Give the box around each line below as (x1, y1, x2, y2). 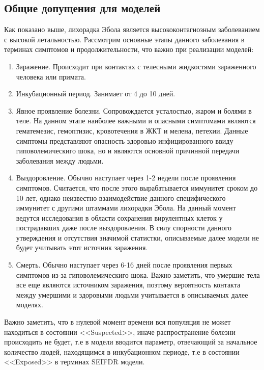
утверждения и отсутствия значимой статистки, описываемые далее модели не (16, 232, 259, 243)
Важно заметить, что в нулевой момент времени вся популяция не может (4, 316, 231, 327)
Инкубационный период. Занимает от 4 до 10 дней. (16, 88, 175, 99)
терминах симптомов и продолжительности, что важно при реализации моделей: (4, 44, 254, 55)
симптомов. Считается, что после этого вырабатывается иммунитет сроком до (16, 182, 258, 193)
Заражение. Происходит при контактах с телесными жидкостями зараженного (16, 61, 256, 71)
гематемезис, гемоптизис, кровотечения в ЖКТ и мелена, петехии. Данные (16, 125, 248, 136)
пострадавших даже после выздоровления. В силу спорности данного (16, 222, 231, 233)
